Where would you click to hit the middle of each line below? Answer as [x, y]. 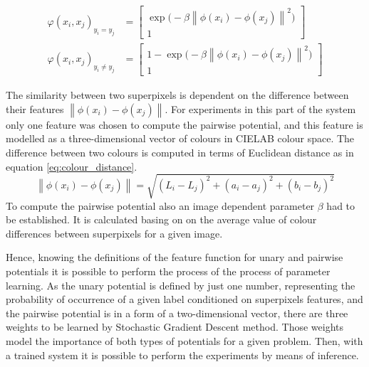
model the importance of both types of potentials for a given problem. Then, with [184, 341]
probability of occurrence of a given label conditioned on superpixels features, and [184, 299]
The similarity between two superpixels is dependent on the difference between [177, 95]
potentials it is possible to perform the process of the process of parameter [168, 271]
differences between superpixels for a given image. [114, 233]
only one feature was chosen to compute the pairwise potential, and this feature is [184, 124]
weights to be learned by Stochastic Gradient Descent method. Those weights [175, 327]
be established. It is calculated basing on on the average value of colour [161, 219]
